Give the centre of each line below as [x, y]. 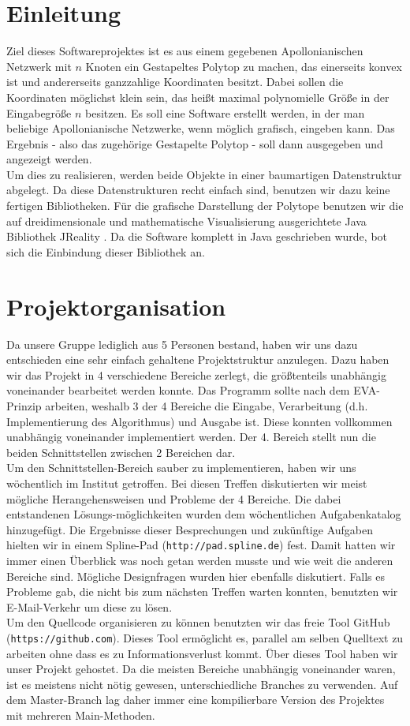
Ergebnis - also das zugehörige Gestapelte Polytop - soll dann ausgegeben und [195, 143]
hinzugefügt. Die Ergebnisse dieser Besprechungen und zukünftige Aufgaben [190, 529]
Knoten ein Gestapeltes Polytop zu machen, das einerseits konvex [244, 66]
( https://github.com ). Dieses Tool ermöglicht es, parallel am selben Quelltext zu [205, 637]
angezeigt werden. [49, 159]
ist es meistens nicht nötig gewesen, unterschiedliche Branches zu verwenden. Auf [202, 684]
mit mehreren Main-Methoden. [81, 715]
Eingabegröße [39, 112]
